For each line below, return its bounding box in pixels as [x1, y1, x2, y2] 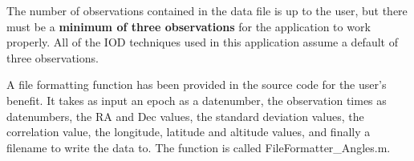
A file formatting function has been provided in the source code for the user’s [6, 76, 387, 93]
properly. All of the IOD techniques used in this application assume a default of [6, 34, 398, 50]
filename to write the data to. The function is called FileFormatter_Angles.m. [6, 139, 391, 155]
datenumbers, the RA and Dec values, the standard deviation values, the [6, 107, 364, 124]
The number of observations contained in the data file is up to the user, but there [6, 2, 408, 18]
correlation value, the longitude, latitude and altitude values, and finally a [6, 123, 371, 140]
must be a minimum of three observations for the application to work [6, 18, 371, 34]
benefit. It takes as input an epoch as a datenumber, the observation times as [6, 91, 387, 108]
